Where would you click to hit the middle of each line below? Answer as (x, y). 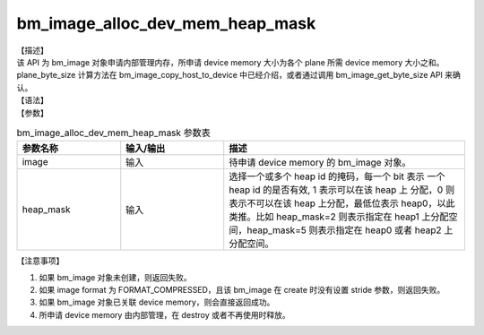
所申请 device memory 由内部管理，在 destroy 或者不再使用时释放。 (164, 314)
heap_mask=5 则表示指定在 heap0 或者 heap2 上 (350, 230)
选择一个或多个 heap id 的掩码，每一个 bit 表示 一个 (337, 176)
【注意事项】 (40, 261)
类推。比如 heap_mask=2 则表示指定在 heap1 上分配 (339, 217)
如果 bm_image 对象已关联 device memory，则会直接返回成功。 (157, 302)
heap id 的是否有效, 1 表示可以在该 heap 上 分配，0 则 (342, 190)
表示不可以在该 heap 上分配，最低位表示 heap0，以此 (342, 203)
